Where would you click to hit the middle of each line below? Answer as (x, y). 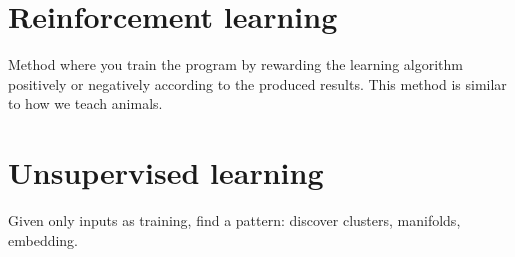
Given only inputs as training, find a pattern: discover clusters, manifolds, (234, 220)
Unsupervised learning (166, 172)
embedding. (43, 239)
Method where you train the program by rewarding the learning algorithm (235, 64)
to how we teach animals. (85, 103)
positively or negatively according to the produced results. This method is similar (257, 83)
